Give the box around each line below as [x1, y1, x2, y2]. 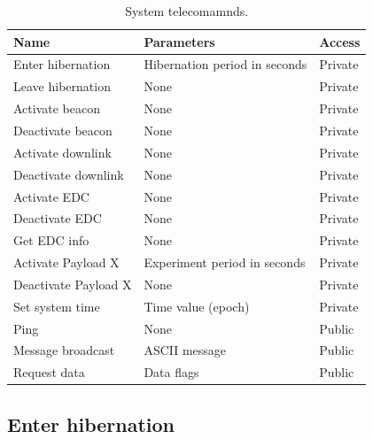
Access [319, 32, 361, 50]
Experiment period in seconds [144, 253, 306, 272]
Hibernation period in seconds [144, 55, 307, 73]
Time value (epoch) [144, 297, 250, 315]
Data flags [144, 363, 199, 381]
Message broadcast [13, 341, 115, 359]
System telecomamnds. [125, 2, 249, 19]
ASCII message [144, 341, 227, 359]
